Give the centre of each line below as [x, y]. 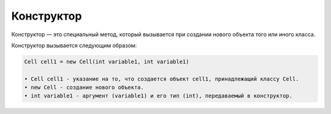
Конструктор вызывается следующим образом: [74, 45]
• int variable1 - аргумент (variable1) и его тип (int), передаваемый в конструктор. [158, 96]
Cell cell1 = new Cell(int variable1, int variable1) [107, 62]
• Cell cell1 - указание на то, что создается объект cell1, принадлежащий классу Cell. [162, 79]
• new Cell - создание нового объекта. [84, 88]
